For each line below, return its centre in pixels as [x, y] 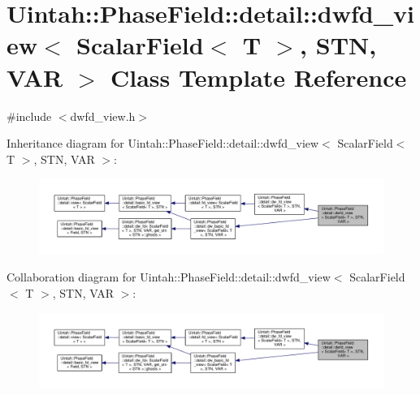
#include [29, 116]
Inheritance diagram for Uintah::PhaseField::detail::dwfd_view [163, 143]
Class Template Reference [259, 77]
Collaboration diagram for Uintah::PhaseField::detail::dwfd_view [169, 277]
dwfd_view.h [103, 116]
